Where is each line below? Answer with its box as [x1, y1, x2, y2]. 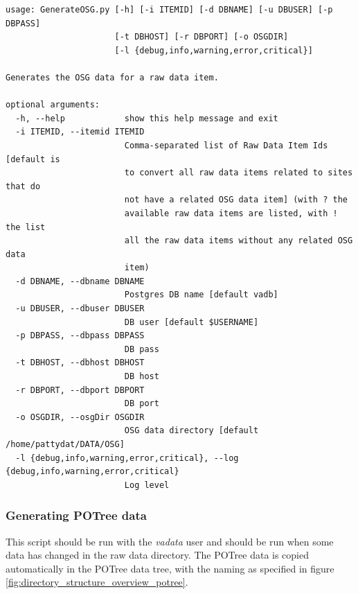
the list [6, 222, 46, 232]
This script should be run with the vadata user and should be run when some [6, 534, 334, 548]
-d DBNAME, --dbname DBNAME [15, 276, 145, 286]
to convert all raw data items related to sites [124, 168, 353, 178]
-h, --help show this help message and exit [15, 113, 278, 123]
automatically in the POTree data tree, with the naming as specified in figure [6, 561, 334, 575]
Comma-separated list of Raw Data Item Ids [124, 140, 328, 150]
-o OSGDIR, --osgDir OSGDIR [15, 412, 145, 422]
